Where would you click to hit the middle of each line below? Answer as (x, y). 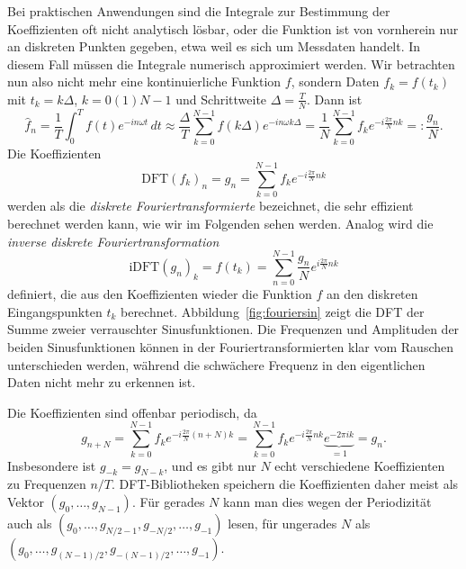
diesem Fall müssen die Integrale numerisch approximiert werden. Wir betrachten (231, 63)
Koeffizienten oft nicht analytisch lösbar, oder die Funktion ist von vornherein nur (233, 28)
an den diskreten (372, 294)
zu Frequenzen (47, 484)
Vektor (26, 502)
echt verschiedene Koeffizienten (360, 465)
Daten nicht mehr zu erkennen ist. (102, 382)
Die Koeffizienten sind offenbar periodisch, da (132, 412)
